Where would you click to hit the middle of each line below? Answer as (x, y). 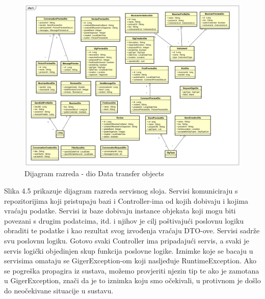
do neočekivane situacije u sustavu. (59, 290)
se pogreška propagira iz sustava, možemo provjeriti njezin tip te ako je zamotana (132, 270)
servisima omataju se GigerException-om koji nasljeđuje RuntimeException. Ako (130, 261)
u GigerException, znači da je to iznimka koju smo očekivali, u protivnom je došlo (132, 280)
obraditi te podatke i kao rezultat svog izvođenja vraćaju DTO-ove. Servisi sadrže (132, 230)
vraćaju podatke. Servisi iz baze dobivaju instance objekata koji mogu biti (120, 211)
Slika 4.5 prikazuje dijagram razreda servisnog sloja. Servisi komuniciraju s (121, 191)
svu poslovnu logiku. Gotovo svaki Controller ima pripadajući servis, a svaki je (127, 240)
